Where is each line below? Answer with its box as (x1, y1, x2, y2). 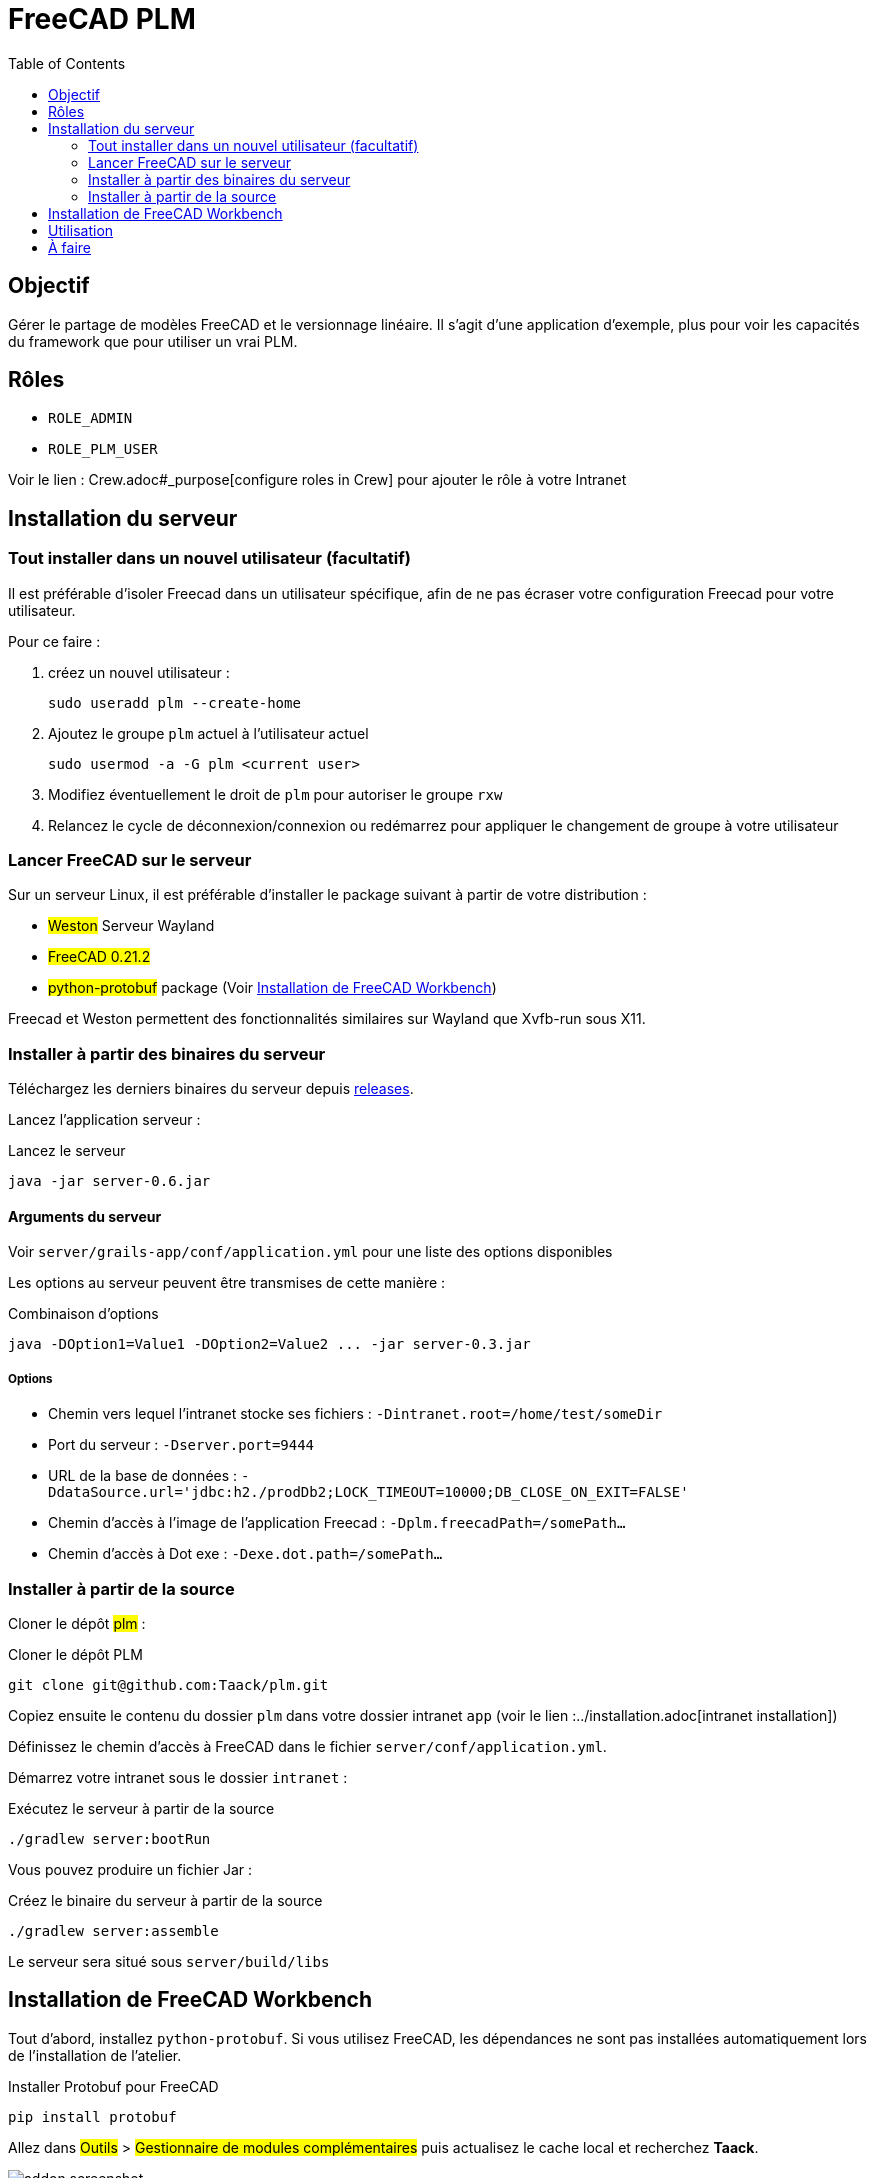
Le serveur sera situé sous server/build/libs (8, 1952, 330, 1970)
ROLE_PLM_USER (48, 441, 158, 458)
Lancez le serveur (8, 1142, 126, 1160)
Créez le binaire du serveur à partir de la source (8, 1891, 323, 1909)
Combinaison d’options (8, 1305, 159, 1323)
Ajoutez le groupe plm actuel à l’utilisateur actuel (48, 724, 369, 742)
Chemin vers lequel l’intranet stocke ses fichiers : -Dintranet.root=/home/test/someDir (48, 1405, 663, 1423)
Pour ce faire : (8, 632, 101, 650)
